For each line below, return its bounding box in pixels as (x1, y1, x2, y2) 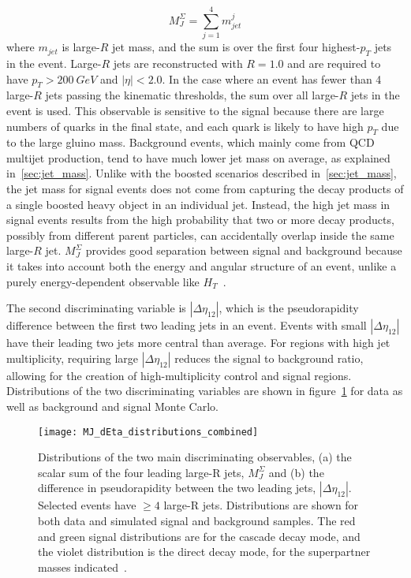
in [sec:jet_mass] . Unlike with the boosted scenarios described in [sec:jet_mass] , (6, 165, 397, 181)
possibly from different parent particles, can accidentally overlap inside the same (6, 226, 394, 243)
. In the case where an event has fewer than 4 (162, 70, 382, 87)
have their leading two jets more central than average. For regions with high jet (6, 334, 390, 351)
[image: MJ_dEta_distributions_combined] (38, 426, 259, 438)
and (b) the (268, 464, 324, 480)
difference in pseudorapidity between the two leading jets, (38, 479, 316, 496)
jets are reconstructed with (113, 54, 243, 71)
